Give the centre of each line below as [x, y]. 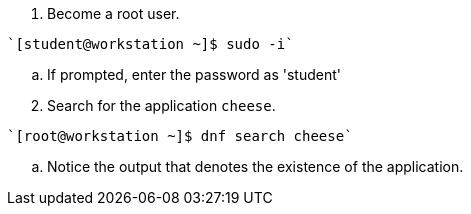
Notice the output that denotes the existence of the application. [255, 166]
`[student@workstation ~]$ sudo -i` [150, 44]
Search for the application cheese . [161, 105]
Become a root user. [113, 13]
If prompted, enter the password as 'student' [194, 74]
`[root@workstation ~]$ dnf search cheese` [180, 136]
